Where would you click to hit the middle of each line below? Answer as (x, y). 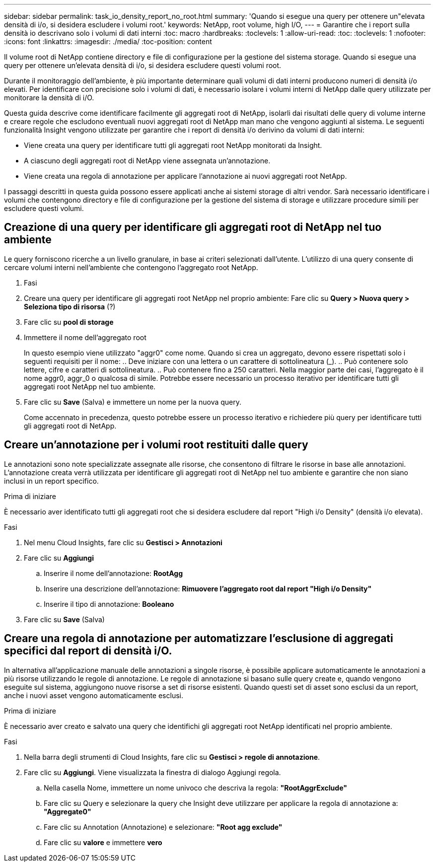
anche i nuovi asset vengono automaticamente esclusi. (94, 695)
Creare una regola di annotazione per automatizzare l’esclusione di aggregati (199, 639)
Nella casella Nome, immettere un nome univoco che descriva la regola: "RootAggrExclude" (195, 788)
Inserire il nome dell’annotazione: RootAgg (113, 573)
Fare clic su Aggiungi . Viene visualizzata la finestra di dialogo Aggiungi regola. (152, 772)
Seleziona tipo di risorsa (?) (70, 306)
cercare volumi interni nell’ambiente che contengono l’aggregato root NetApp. (131, 267)
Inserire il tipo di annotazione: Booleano (109, 604)
